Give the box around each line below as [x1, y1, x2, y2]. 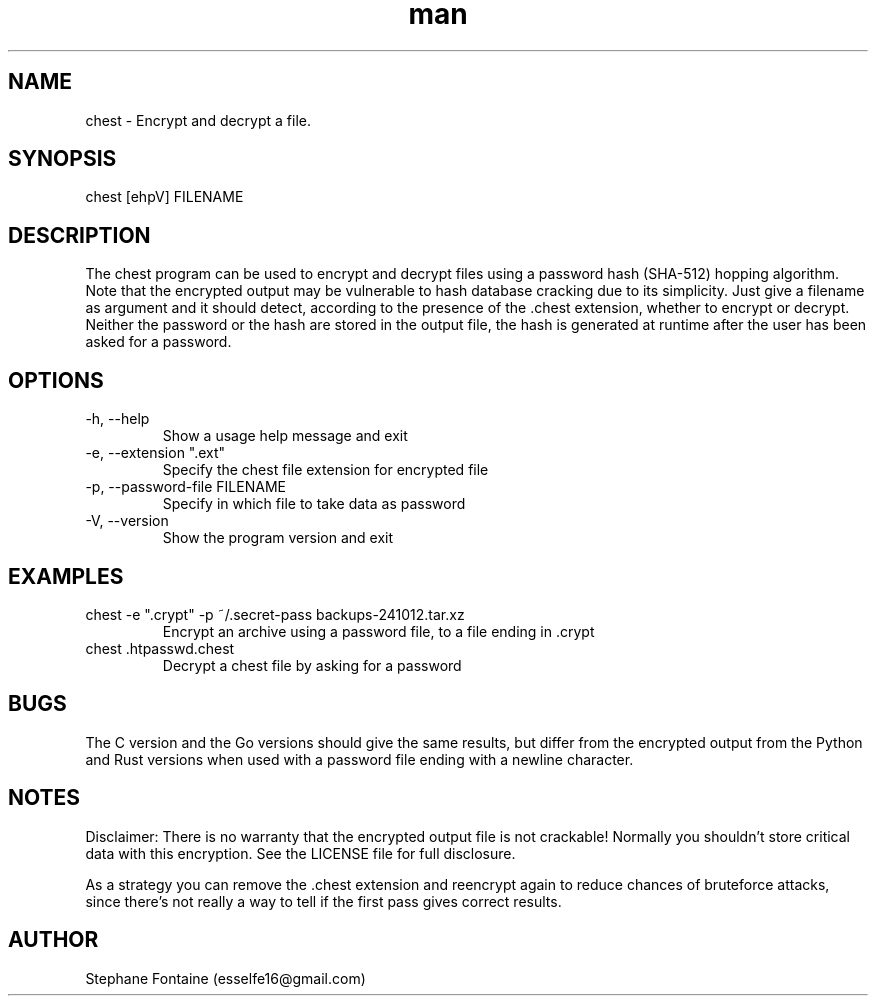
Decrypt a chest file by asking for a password [162, 656, 462, 674]
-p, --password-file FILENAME [85, 478, 286, 496]
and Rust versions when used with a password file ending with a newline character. [85, 750, 634, 768]
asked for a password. [85, 333, 232, 351]
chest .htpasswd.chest [85, 639, 235, 657]
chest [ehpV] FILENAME [85, 188, 244, 206]
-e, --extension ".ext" [85, 444, 226, 462]
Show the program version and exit [162, 529, 393, 547]
